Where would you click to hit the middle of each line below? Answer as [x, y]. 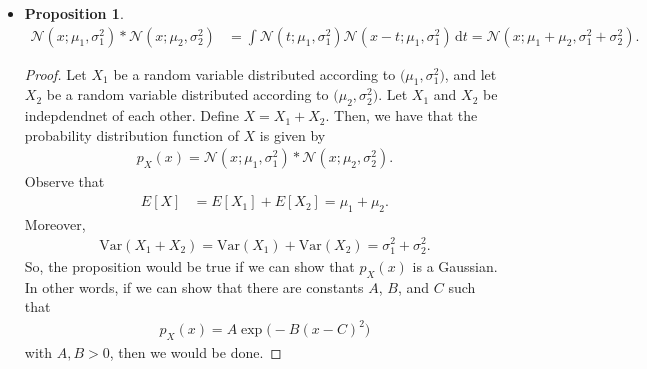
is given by [292, 134]
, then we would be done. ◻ [195, 352]
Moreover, [55, 223]
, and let [470, 73]
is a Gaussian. [455, 265]
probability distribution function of [131, 134]
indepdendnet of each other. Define [131, 115]
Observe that [64, 181]
